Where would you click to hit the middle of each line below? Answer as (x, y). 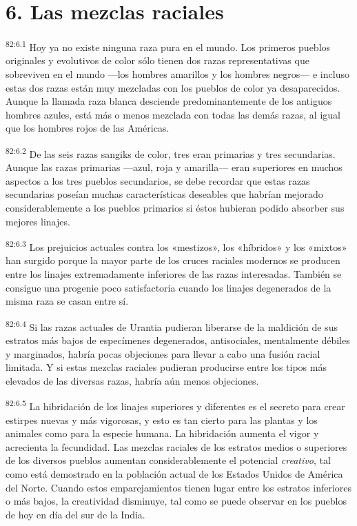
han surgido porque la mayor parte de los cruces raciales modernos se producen (173, 260)
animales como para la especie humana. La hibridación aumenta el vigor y (162, 433)
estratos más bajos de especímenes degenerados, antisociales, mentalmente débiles (178, 340)
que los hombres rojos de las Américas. (88, 128)
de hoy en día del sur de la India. (75, 514)
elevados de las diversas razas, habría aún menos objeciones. (132, 380)
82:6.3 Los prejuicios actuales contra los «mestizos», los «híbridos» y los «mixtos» (176, 246)
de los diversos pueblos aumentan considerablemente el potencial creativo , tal (168, 460)
